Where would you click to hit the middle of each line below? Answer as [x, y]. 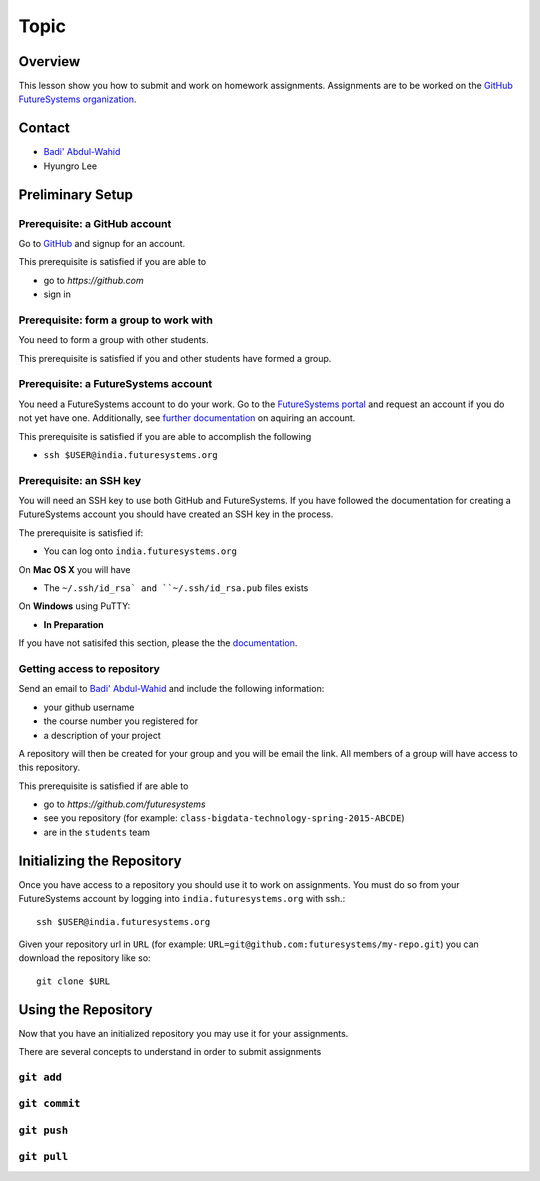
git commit [49, 1103]
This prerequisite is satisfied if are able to [103, 786]
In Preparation [73, 624]
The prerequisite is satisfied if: [81, 532]
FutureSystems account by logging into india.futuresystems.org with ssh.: [182, 899]
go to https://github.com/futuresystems [125, 804]
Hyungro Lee [70, 166]
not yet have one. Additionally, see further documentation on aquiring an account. [187, 418]
